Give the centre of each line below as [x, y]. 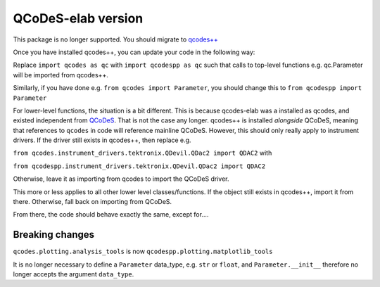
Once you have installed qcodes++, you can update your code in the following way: [134, 52]
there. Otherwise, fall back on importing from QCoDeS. [93, 202]
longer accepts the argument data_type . [74, 274]
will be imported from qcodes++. [61, 75]
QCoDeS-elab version [78, 18]
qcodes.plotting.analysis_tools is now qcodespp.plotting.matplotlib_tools [143, 251]
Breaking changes [54, 235]
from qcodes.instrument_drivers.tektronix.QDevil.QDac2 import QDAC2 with [142, 153]
